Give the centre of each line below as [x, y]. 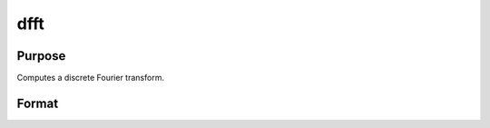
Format [38, 103]
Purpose [41, 56]
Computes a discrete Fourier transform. [91, 78]
